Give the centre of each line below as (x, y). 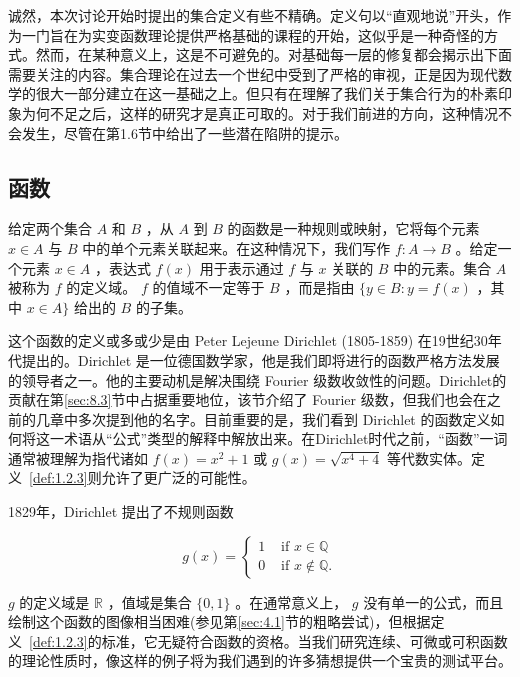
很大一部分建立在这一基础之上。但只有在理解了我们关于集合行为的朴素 (266, 93)
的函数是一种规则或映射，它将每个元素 (353, 228)
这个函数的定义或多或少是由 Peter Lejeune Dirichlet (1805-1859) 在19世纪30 (248, 340)
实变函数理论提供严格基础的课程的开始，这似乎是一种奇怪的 (287, 34)
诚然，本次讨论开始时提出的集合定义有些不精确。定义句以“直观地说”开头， (253, 15)
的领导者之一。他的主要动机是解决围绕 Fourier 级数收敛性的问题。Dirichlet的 (257, 379)
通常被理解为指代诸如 (78, 457)
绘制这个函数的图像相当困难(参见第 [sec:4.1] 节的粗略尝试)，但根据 (219, 621)
